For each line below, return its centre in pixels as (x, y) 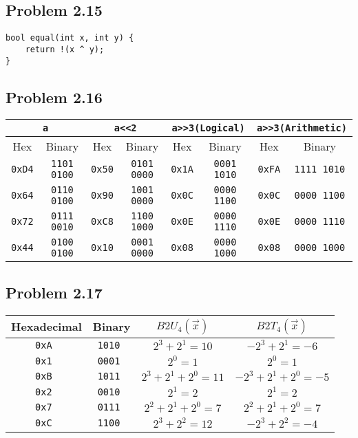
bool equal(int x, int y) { (70, 38)
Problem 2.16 (54, 97)
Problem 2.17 (54, 292)
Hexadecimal (46, 327)
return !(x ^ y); (65, 49)
